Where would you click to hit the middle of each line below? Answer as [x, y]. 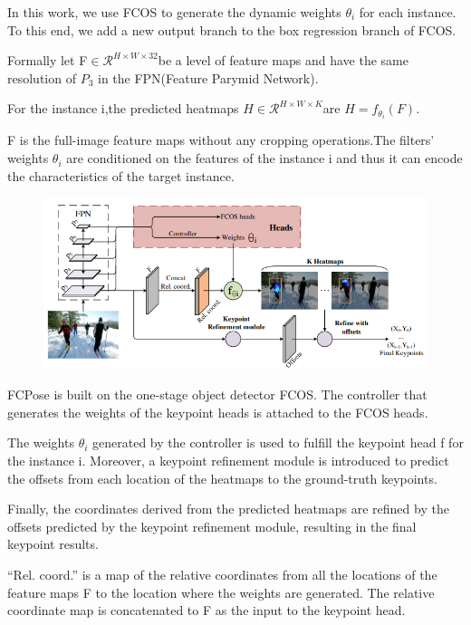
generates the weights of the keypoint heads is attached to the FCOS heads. [218, 412]
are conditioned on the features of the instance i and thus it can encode [264, 158]
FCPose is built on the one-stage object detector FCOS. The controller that [217, 394]
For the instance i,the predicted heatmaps [123, 108]
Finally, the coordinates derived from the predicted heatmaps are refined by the [228, 509]
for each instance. [408, 12]
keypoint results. [53, 544]
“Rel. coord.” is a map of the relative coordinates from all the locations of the [222, 574]
